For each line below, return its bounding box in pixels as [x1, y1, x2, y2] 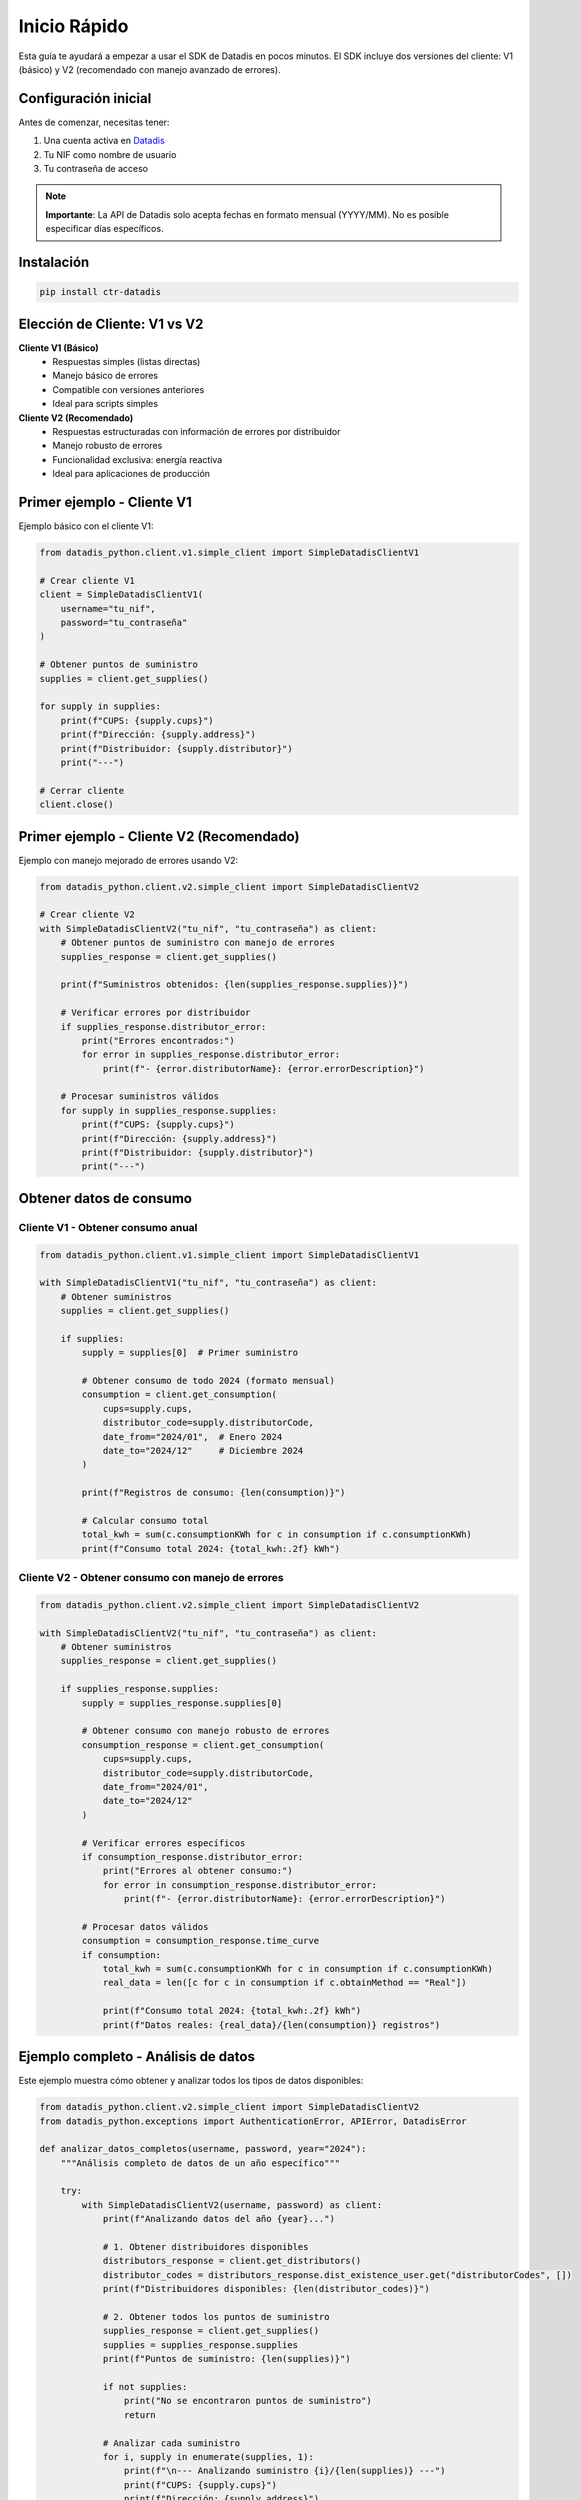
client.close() [39, 799, 114, 810]
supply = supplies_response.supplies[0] [81, 1697, 283, 1709]
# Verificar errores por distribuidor [60, 1007, 251, 1019]
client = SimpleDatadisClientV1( [39, 589, 204, 600]
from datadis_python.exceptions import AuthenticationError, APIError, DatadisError [39, 2115, 467, 2127]
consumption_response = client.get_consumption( [81, 1739, 325, 1750]
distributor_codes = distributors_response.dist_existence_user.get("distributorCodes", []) [102, 2269, 572, 2280]
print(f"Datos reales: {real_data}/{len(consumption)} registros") [102, 2019, 441, 2030]
